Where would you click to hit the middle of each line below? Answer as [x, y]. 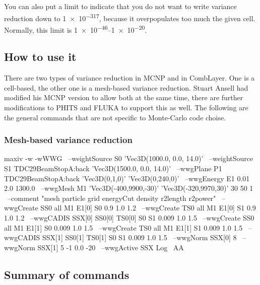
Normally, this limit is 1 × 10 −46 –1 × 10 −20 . [76, 29]
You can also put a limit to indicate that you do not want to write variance [120, 6]
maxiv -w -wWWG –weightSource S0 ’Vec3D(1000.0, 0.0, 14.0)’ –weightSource [129, 158]
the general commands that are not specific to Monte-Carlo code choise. [115, 117]
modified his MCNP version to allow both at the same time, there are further [124, 97]
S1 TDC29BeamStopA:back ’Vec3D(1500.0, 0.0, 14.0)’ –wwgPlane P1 [113, 168]
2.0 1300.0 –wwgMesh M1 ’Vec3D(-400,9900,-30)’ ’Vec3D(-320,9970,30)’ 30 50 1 [129, 188]
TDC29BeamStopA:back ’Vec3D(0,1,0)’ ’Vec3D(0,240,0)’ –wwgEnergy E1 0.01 [127, 178]
